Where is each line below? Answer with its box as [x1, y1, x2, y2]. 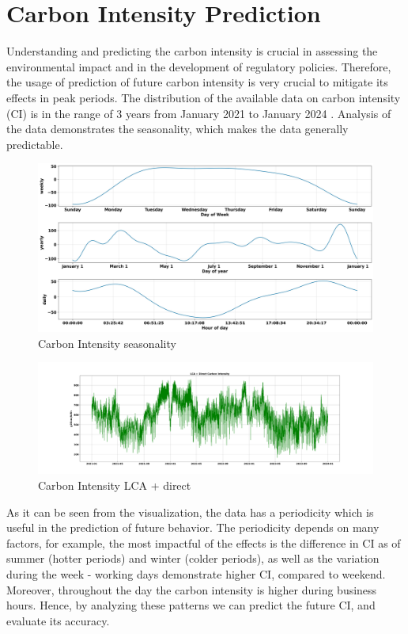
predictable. [6, 136, 63, 152]
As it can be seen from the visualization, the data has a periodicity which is [6, 503, 374, 520]
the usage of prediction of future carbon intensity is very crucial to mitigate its [6, 74, 388, 90]
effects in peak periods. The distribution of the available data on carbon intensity [6, 89, 401, 105]
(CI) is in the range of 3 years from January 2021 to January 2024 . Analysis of [6, 105, 391, 121]
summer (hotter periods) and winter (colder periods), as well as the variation [6, 550, 380, 567]
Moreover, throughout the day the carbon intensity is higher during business [6, 581, 377, 598]
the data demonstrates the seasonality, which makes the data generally [6, 120, 349, 137]
